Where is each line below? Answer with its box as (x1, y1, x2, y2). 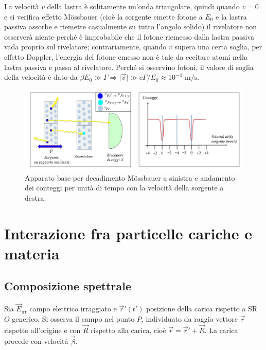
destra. (25, 192, 46, 203)
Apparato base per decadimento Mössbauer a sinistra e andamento (25, 172, 235, 183)
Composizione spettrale (4, 278, 132, 294)
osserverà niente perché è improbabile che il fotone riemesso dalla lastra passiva (4, 31, 255, 42)
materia (4, 242, 60, 264)
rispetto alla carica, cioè (91, 324, 166, 335)
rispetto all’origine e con (4, 324, 81, 335)
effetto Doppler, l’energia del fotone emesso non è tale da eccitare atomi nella (4, 51, 247, 62)
